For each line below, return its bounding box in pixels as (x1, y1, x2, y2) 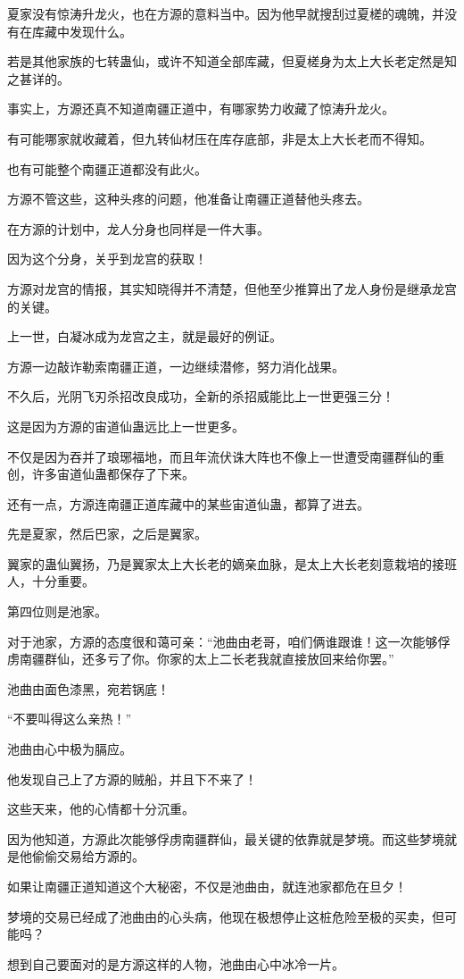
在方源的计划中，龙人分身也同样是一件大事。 (7, 219, 269, 238)
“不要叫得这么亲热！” (7, 709, 132, 728)
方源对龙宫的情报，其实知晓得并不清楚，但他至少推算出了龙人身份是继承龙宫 (7, 279, 457, 297)
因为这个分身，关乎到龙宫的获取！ (7, 249, 207, 268)
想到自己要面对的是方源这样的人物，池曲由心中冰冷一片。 (7, 954, 344, 973)
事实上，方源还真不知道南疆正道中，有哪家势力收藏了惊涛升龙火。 (7, 99, 394, 118)
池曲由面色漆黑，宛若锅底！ (7, 679, 170, 698)
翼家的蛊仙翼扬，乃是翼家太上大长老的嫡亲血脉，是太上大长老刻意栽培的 (7, 554, 432, 573)
